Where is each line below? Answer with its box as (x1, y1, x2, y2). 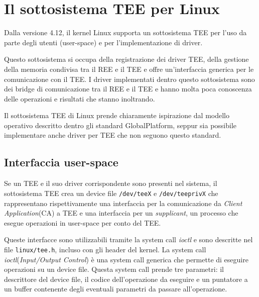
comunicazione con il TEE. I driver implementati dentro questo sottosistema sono (4, 73, 255, 84)
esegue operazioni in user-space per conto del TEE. (4, 217, 161, 228)
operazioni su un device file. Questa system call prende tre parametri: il (4, 264, 224, 274)
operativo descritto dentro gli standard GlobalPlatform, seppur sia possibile (4, 120, 237, 130)
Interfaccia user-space (4, 154, 118, 170)
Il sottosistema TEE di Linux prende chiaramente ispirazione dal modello (4, 110, 230, 121)
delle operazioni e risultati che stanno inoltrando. (4, 93, 155, 104)
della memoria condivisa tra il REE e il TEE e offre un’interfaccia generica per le (4, 63, 254, 74)
